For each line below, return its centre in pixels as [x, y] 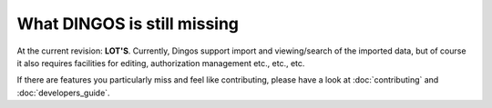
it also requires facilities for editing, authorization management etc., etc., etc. [161, 63]
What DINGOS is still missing [128, 24]
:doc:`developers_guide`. [63, 93]
